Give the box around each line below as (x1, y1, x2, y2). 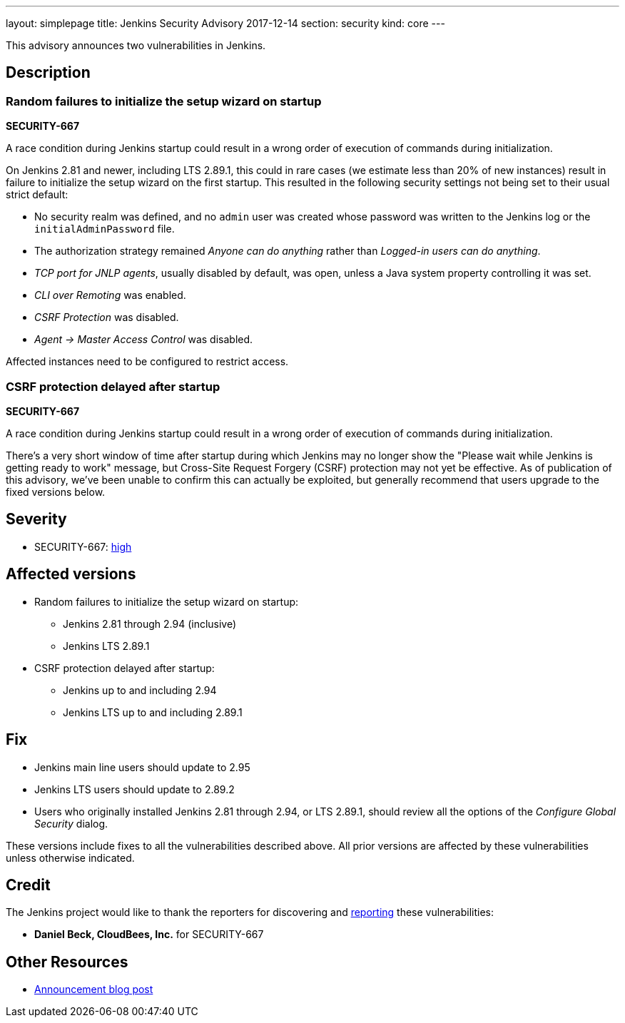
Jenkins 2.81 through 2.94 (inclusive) (63, 617, 237, 630)
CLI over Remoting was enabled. (34, 289, 186, 302)
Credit (6, 875, 51, 894)
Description (6, 63, 91, 82)
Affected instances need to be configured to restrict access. (6, 355, 289, 368)
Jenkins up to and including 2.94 (63, 683, 217, 696)
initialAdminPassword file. (34, 223, 175, 235)
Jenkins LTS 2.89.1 (63, 639, 150, 652)
